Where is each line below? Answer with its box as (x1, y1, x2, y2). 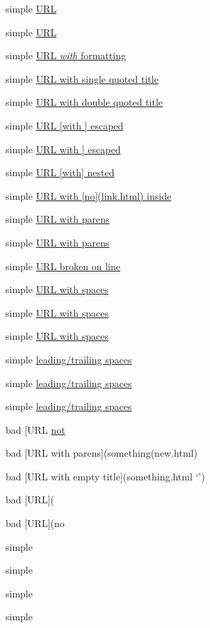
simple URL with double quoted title (6, 95, 163, 109)
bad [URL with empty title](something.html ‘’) (6, 469, 205, 483)
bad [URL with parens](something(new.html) (6, 446, 197, 460)
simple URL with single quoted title (6, 71, 159, 86)
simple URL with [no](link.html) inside (6, 188, 172, 203)
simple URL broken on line (6, 258, 121, 273)
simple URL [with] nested (6, 165, 115, 180)
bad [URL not (6, 422, 65, 437)
